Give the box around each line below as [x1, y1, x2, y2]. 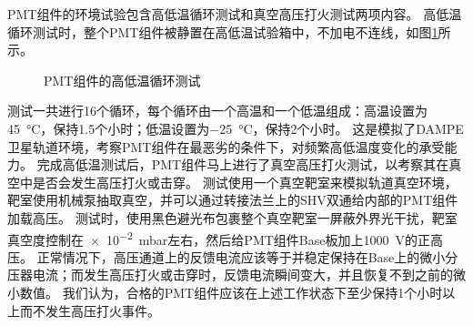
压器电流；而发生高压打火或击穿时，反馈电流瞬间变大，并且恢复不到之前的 [7, 265, 453, 284]
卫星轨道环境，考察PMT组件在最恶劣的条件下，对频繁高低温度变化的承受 [7, 137, 445, 156]
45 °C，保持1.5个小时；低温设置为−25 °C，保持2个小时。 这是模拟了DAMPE [7, 118, 464, 138]
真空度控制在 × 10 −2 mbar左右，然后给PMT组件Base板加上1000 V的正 [7, 227, 430, 249]
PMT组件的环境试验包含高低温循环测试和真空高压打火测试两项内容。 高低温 [7, 5, 462, 23]
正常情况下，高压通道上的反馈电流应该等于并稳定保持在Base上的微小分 [36, 247, 458, 266]
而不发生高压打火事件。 [19, 301, 160, 320]
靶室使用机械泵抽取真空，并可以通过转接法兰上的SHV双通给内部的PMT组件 [7, 190, 458, 209]
